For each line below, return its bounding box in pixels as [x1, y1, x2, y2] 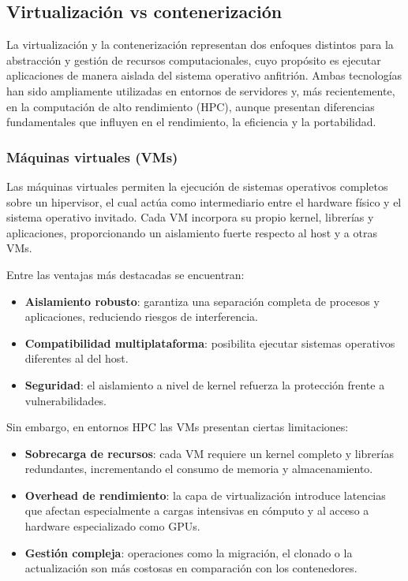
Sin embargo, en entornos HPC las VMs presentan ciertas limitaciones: [6, 419, 349, 435]
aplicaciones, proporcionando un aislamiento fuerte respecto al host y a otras [6, 224, 377, 240]
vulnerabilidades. [24, 392, 107, 408]
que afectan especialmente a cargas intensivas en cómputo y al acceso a [24, 502, 369, 519]
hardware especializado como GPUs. [24, 518, 200, 534]
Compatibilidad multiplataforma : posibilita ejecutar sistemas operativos [24, 334, 395, 351]
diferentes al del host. [24, 350, 129, 367]
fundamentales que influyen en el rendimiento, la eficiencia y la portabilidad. [6, 114, 376, 130]
